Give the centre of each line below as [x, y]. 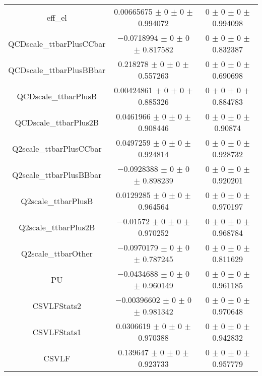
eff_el [57, 17]
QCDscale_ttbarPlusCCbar [57, 43]
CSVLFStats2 [57, 305]
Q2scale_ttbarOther [57, 253]
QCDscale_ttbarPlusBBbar [57, 70]
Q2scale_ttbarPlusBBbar [57, 174]
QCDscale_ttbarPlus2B [57, 122]
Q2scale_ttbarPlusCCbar [57, 148]
